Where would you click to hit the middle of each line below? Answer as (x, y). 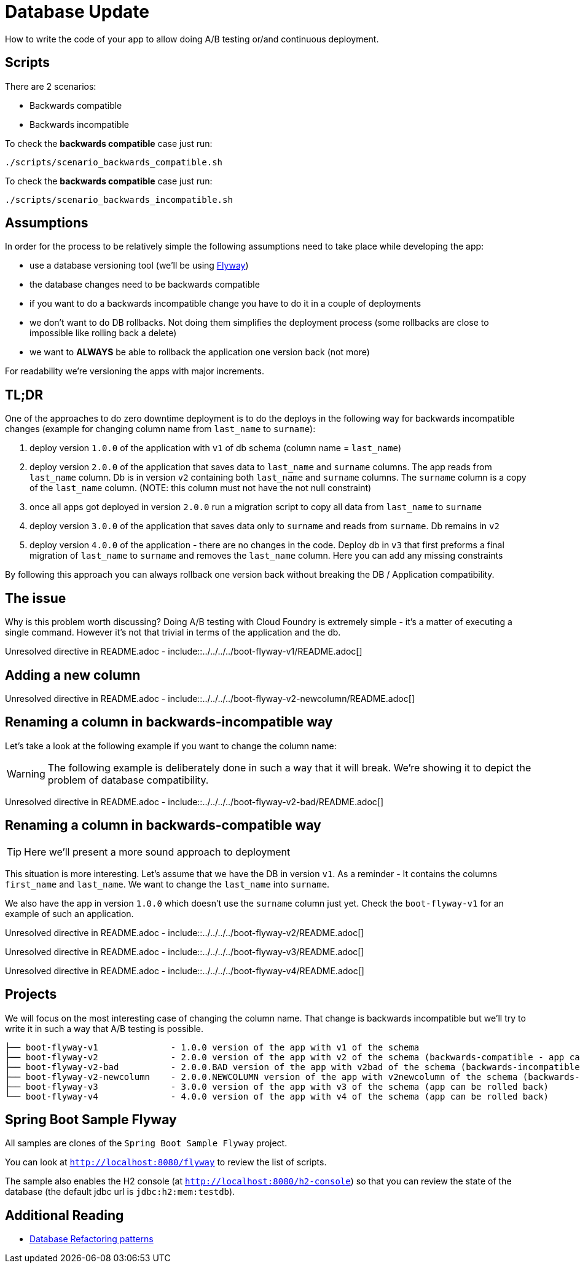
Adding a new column (73, 675)
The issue (36, 598)
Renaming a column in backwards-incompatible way (169, 722)
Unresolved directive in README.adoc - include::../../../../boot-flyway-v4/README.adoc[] (185, 971)
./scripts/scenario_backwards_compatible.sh (114, 162)
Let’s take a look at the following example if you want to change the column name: (171, 746)
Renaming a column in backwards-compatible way (163, 825)
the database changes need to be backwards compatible (145, 285)
